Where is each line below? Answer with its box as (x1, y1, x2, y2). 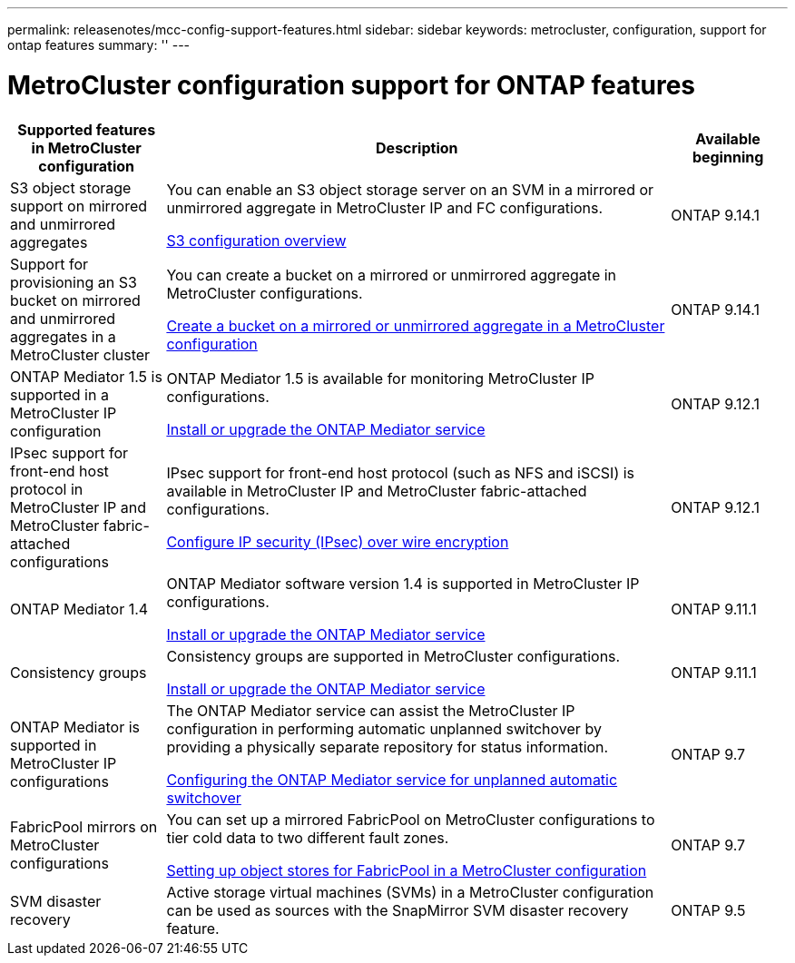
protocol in (10, 479, 83, 498)
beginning (692, 147, 764, 166)
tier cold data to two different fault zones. (166, 828, 449, 847)
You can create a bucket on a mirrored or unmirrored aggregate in (166, 265, 617, 284)
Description (376, 138, 458, 157)
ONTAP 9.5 (671, 900, 746, 919)
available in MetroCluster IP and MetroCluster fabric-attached (166, 481, 587, 500)
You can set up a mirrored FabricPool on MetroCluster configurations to (166, 810, 655, 829)
